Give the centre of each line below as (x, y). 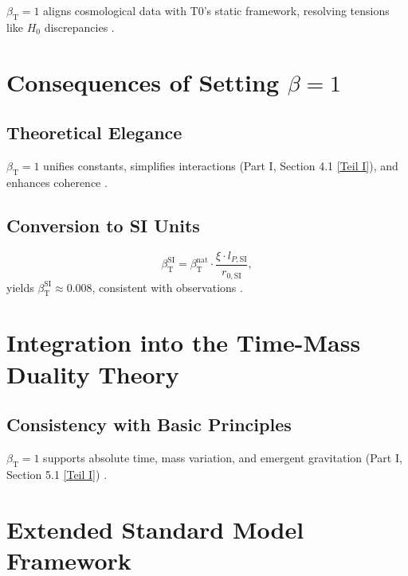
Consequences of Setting (143, 82)
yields (20, 287)
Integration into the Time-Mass (184, 342)
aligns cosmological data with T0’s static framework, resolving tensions (216, 10)
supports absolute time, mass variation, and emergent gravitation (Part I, (223, 458)
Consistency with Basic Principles (149, 424)
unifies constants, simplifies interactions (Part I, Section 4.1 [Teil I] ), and (221, 165)
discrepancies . (79, 27)
